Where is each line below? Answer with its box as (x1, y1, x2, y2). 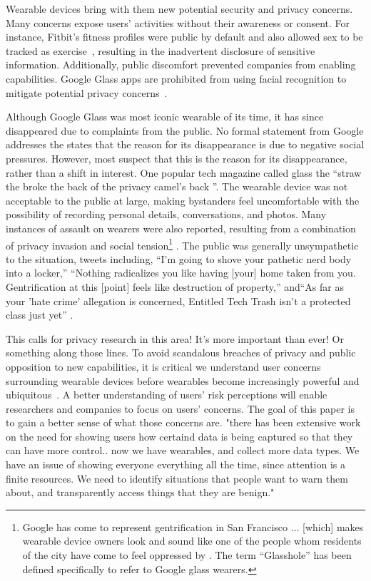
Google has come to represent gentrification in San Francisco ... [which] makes (22, 519, 364, 534)
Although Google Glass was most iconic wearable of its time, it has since (6, 109, 324, 124)
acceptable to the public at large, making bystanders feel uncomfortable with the (6, 192, 360, 207)
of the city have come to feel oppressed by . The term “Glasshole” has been (22, 547, 352, 562)
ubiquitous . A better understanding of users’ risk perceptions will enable (6, 387, 327, 402)
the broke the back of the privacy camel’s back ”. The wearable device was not (6, 179, 348, 194)
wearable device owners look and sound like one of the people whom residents (22, 533, 362, 548)
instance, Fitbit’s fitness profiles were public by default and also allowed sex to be (6, 29, 363, 44)
